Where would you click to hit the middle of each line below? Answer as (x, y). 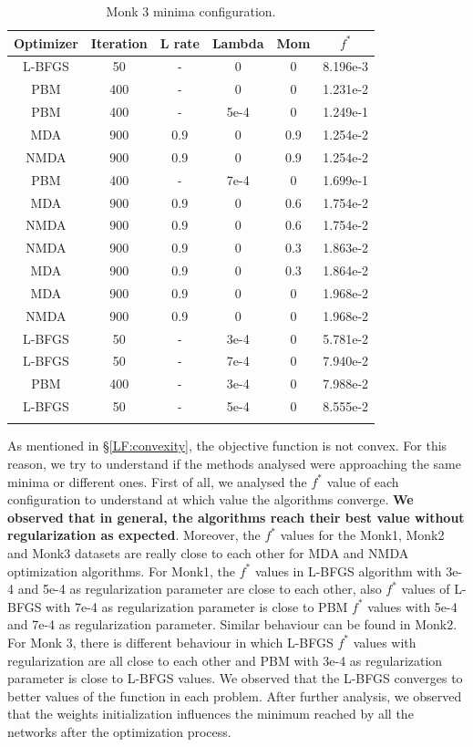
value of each (363, 481)
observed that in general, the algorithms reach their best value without (236, 517)
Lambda (238, 42)
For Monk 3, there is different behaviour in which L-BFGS (170, 642)
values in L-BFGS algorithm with (348, 571)
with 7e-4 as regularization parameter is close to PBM (197, 606)
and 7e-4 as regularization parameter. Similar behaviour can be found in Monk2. (232, 624)
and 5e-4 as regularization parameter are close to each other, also (200, 589)
